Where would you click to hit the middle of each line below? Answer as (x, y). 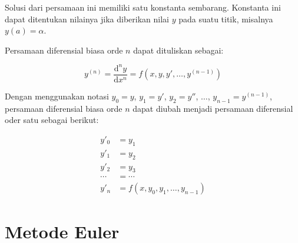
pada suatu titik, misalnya (226, 19)
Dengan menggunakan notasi (57, 96)
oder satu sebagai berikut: (52, 120)
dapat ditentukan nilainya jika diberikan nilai (87, 19)
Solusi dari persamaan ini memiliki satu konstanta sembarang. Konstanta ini (143, 7)
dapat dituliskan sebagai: (178, 50)
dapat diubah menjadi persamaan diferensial (213, 108)
